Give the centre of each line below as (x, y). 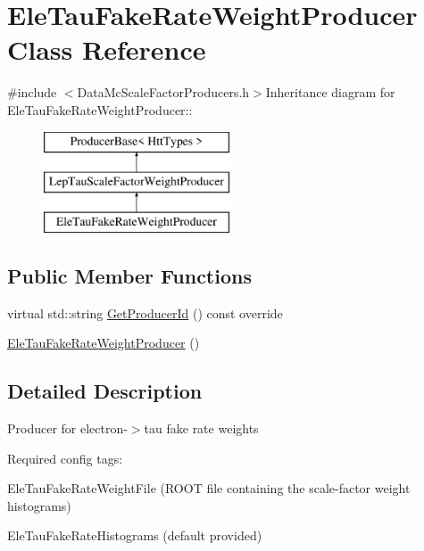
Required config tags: (65, 458)
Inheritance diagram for (330, 92)
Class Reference (107, 49)
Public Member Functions (129, 275)
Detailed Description (105, 391)
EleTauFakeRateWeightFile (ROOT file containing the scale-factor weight (209, 488)
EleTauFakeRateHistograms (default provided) (135, 535)
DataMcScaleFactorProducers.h (163, 92)
